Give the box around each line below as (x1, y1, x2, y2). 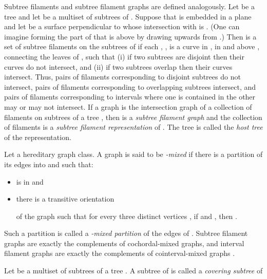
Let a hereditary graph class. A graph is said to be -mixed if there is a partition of (4, 149, 263, 160)
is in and (16, 176, 44, 187)
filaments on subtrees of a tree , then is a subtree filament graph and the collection (4, 111, 262, 122)
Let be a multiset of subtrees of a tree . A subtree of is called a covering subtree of (4, 265, 263, 276)
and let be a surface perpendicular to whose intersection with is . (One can (4, 21, 240, 32)
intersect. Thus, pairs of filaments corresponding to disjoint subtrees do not (4, 71, 241, 82)
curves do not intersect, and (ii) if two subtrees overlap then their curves (4, 61, 233, 72)
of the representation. (4, 131, 71, 142)
